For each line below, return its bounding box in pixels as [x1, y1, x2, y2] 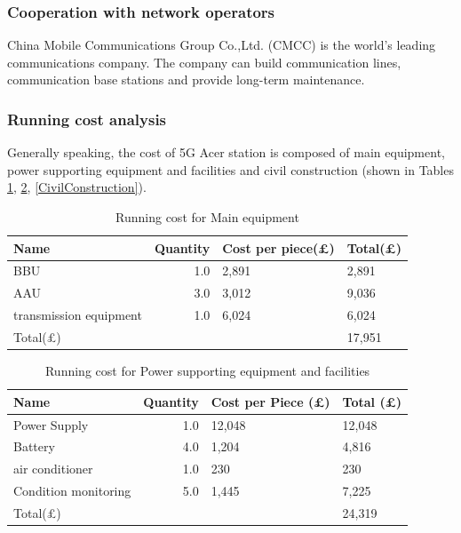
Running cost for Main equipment [115, 208, 299, 226]
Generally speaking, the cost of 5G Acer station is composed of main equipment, [7, 143, 445, 162]
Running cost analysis [7, 107, 167, 130]
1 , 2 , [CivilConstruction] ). [7, 178, 147, 196]
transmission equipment [13, 306, 142, 324]
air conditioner [13, 459, 93, 478]
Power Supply [13, 415, 89, 434]
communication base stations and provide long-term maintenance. [7, 70, 365, 89]
